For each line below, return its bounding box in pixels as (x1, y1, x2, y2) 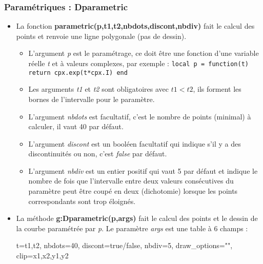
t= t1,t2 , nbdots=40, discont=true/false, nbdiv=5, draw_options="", (16, 240, 233, 251)
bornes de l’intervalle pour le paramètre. (28, 93, 155, 104)
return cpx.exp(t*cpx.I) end (28, 69, 128, 76)
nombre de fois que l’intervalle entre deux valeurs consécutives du (28, 175, 234, 186)
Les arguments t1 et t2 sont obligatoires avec (28, 84, 169, 94)
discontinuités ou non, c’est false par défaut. (28, 148, 167, 159)
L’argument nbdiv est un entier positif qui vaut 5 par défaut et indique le (28, 165, 258, 176)
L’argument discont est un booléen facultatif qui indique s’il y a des (28, 138, 241, 149)
